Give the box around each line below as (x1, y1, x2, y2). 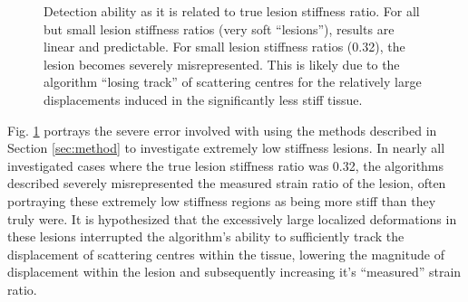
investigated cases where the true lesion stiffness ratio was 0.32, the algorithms (7, 156, 444, 175)
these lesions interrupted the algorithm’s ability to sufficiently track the (7, 227, 405, 246)
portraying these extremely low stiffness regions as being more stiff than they (7, 191, 436, 210)
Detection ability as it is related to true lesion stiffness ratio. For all (44, 2, 420, 20)
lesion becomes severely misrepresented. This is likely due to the (44, 54, 400, 73)
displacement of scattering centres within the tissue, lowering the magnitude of (7, 244, 444, 263)
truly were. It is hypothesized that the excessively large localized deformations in (7, 209, 457, 228)
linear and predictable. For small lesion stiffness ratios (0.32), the (44, 37, 405, 56)
